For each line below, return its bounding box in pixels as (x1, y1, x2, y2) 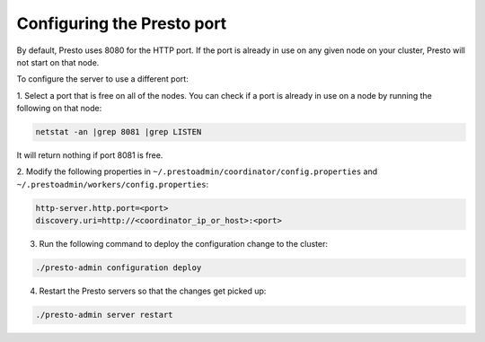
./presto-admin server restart (35, 310, 174, 320)
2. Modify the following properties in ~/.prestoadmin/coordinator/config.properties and (16, 166, 378, 177)
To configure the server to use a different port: (16, 74, 189, 84)
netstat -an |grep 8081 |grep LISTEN (35, 127, 202, 137)
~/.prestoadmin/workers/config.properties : (16, 179, 209, 189)
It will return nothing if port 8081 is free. (16, 150, 163, 161)
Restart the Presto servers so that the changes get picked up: (39, 285, 267, 296)
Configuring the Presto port (16, 13, 227, 33)
